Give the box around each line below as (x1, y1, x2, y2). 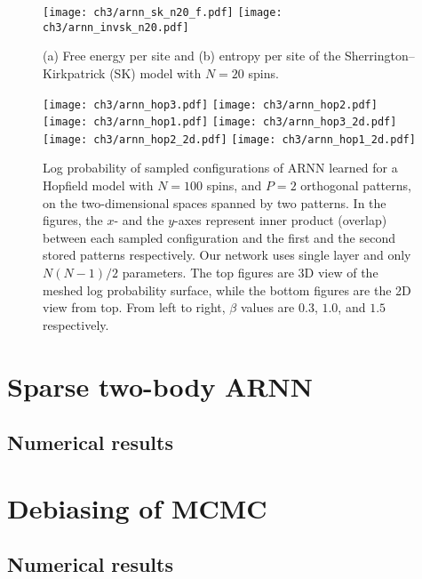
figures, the (43, 211, 103, 229)
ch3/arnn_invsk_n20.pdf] (43, 20, 189, 34)
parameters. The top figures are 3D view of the (122, 263, 378, 282)
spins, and (206, 176, 262, 195)
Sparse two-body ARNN (7, 367, 314, 404)
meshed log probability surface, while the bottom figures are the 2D (43, 280, 411, 299)
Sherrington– (345, 46, 415, 65)
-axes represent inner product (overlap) (174, 211, 387, 229)
